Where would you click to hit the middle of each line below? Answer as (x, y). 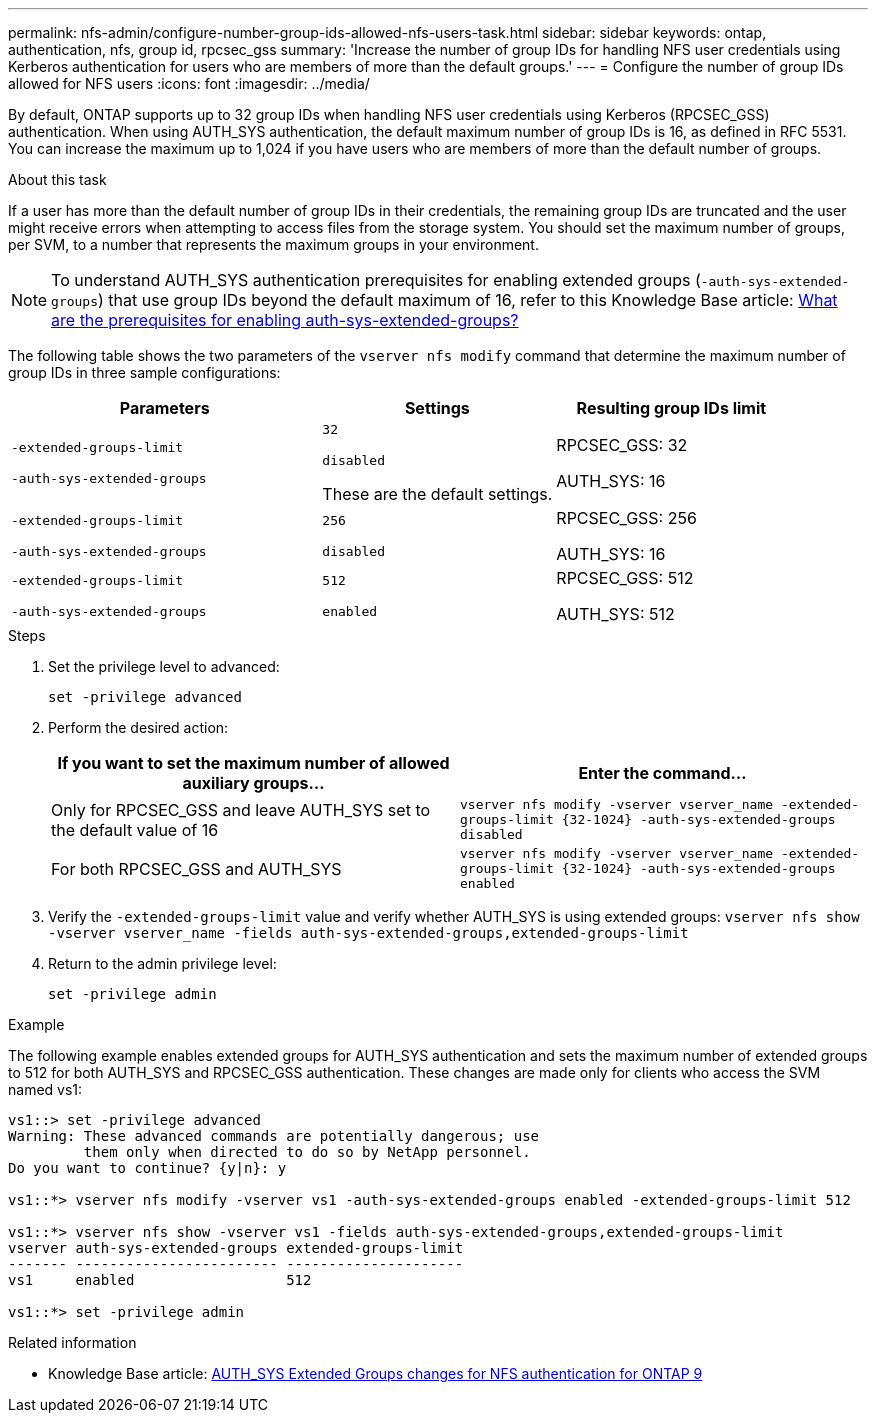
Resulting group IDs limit (671, 408)
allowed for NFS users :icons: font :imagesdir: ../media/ (189, 83)
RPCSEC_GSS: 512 (625, 578)
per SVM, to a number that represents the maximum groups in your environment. (273, 244)
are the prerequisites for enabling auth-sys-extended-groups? (285, 320)
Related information (72, 1342)
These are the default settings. (437, 494)
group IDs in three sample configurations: (144, 372)
